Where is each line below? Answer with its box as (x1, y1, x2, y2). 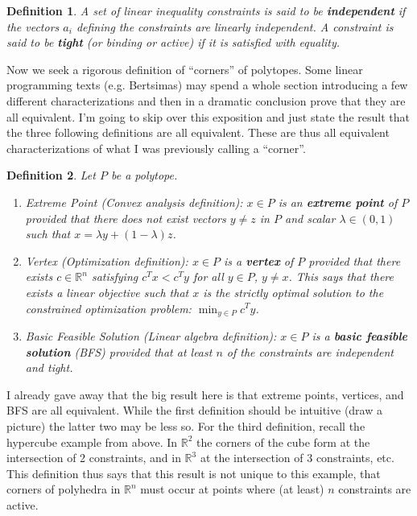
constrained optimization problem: (25, 299, 192, 316)
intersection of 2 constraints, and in (6, 449, 181, 466)
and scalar (284, 209, 336, 226)
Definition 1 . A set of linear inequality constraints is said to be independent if (6, 2, 406, 19)
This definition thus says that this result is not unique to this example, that (6, 464, 381, 481)
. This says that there (288, 268, 394, 285)
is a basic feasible (312, 327, 407, 344)
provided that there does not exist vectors (25, 209, 226, 226)
